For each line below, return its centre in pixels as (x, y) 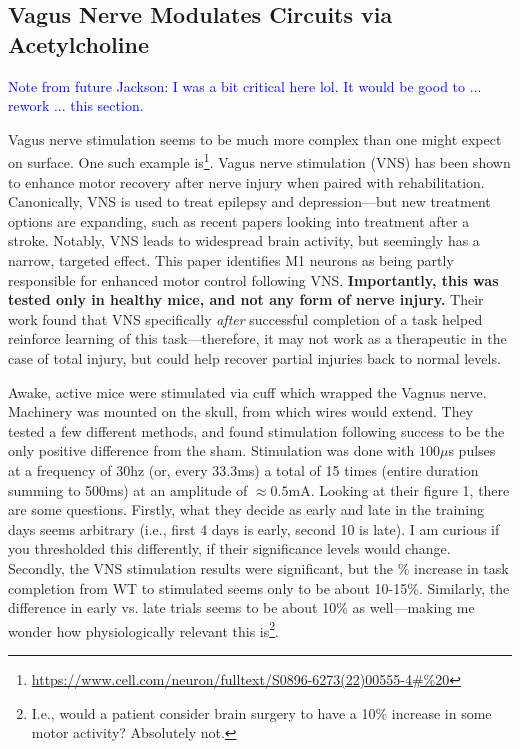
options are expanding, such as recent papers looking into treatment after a (239, 220)
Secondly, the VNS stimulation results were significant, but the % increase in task (258, 567)
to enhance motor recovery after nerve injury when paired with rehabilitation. (246, 181)
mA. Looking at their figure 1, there (399, 489)
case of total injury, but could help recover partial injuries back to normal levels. (254, 357)
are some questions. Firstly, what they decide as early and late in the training (246, 509)
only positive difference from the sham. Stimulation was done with (211, 450)
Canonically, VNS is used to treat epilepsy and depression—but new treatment (249, 201)
